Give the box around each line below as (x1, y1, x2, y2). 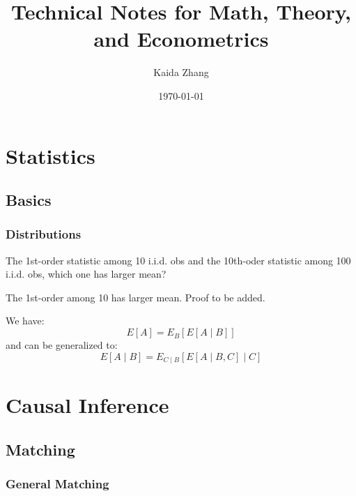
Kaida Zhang (153, 65, 209, 80)
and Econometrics (93, 24, 269, 53)
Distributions (6, 225, 82, 243)
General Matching (6, 475, 109, 493)
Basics (6, 189, 52, 211)
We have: (6, 313, 45, 328)
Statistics (6, 141, 95, 170)
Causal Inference (6, 391, 169, 419)
